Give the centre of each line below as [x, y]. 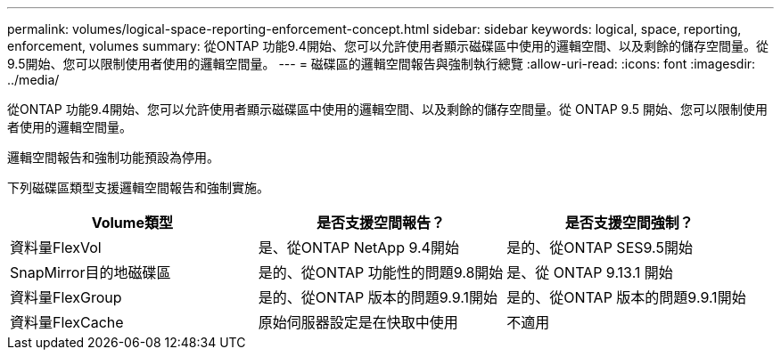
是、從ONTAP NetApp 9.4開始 [358, 247]
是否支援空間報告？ [381, 223]
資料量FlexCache [67, 322]
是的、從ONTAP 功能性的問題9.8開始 [381, 272]
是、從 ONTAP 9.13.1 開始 [590, 272]
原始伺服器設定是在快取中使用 [358, 322]
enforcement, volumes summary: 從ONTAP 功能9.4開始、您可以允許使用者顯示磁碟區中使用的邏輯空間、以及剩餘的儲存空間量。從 [388, 46]
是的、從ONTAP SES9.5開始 [600, 247]
